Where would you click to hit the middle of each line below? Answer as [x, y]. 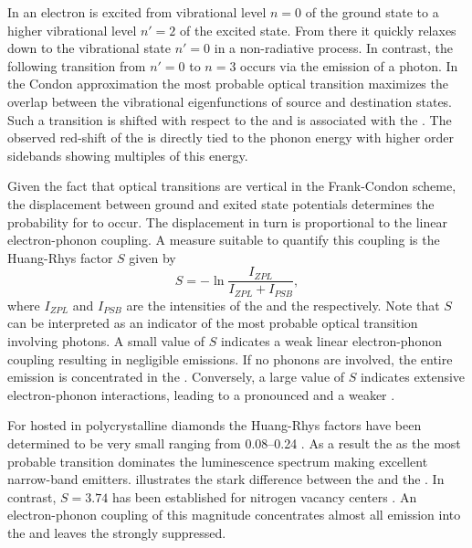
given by [152, 257]
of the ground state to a [372, 12]
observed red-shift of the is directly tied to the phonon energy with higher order [231, 137]
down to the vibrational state [89, 48]
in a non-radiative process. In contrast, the [334, 48]
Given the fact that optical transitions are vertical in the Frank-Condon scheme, [232, 186]
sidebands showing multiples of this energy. [128, 155]
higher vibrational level [72, 30]
